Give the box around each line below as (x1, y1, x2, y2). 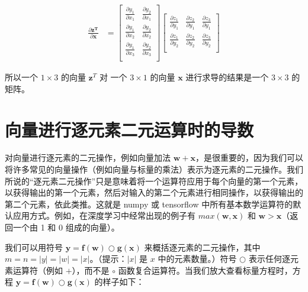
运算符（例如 (12, 264, 63, 276)
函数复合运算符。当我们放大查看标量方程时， (118, 264, 293, 276)
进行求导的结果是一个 (185, 71, 269, 83)
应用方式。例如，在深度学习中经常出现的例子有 (12, 209, 195, 222)
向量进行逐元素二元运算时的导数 (5, 117, 254, 141)
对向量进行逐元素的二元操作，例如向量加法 (5, 151, 171, 164)
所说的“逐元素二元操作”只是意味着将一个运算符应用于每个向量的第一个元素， (5, 174, 303, 187)
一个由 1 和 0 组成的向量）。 (12, 221, 120, 233)
